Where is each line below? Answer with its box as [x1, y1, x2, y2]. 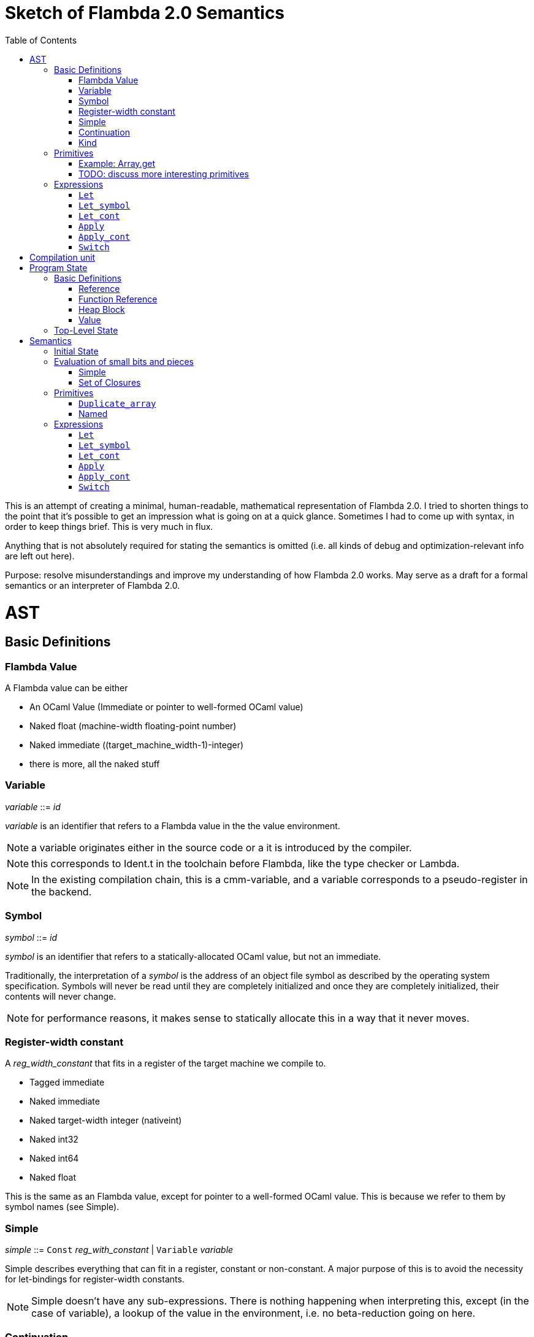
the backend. [31, 885, 92, 898]
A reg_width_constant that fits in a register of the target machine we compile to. [5, 1058, 326, 1069]
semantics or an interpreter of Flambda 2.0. [5, 580, 180, 591]
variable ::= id [5, 801, 61, 812]
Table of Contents [5, 34, 77, 45]
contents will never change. [5, 990, 116, 1002]
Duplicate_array [78, 398, 156, 408]
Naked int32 [29, 1134, 78, 1145]
